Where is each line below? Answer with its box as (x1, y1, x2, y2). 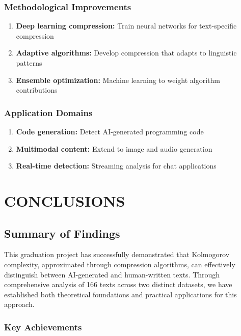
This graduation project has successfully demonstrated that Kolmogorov (4, 249, 230, 260)
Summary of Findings (4, 225, 120, 241)
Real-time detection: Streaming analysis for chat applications (16, 160, 217, 171)
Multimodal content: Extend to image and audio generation (16, 143, 212, 154)
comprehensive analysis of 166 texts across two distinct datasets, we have (4, 279, 232, 290)
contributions (16, 85, 58, 95)
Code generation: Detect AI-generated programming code (16, 126, 204, 136)
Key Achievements (4, 320, 82, 333)
